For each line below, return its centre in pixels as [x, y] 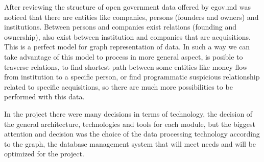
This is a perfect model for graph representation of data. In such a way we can [127, 47]
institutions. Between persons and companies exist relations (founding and [121, 27]
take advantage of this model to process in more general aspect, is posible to [124, 56]
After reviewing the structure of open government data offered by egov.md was [127, 7]
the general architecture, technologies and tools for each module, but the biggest [130, 124]
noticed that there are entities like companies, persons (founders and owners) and [131, 17]
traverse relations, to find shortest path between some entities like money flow [126, 66]
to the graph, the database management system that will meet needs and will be [130, 143]
